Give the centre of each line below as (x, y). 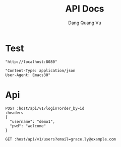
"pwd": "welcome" (28, 126)
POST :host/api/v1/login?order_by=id (45, 108)
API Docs (85, 9)
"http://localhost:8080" (31, 62)
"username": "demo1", (33, 121)
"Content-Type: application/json (40, 70)
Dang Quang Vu (85, 23)
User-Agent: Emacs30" (28, 75)
